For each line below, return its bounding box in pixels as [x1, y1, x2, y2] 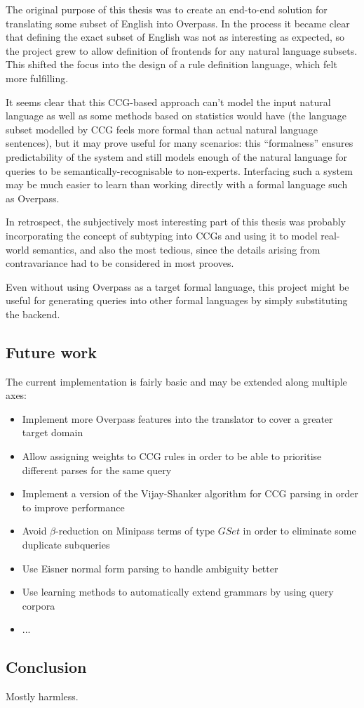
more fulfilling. [6, 70, 69, 85]
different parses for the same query [22, 462, 172, 477]
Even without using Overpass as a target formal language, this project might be [6, 279, 349, 294]
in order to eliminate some [243, 523, 356, 538]
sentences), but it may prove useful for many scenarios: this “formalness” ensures [6, 136, 353, 150]
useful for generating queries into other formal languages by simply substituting [6, 293, 348, 308]
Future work [6, 341, 97, 362]
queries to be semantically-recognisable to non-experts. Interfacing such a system [6, 163, 353, 178]
